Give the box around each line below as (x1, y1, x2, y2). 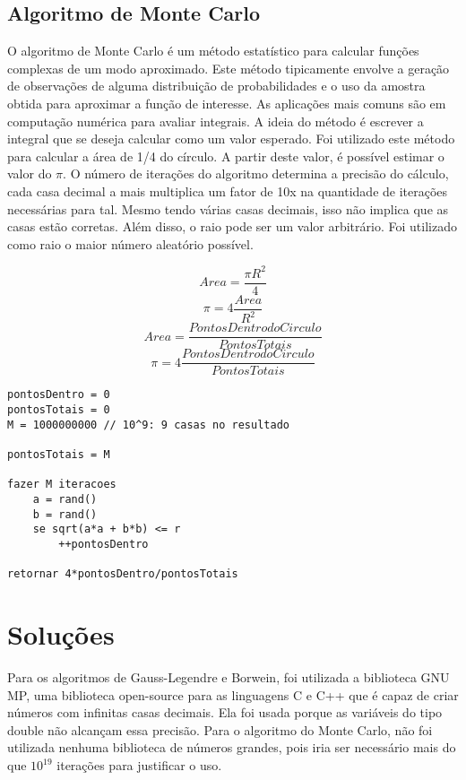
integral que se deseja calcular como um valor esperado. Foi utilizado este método (7, 129, 455, 148)
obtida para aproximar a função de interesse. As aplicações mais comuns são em (7, 93, 446, 112)
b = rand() (32, 507, 98, 521)
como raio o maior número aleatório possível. (7, 234, 254, 253)
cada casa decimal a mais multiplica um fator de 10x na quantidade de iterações (7, 181, 448, 200)
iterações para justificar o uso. (56, 756, 222, 775)
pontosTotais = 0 (7, 403, 110, 417)
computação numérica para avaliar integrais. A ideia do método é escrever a (7, 111, 424, 130)
